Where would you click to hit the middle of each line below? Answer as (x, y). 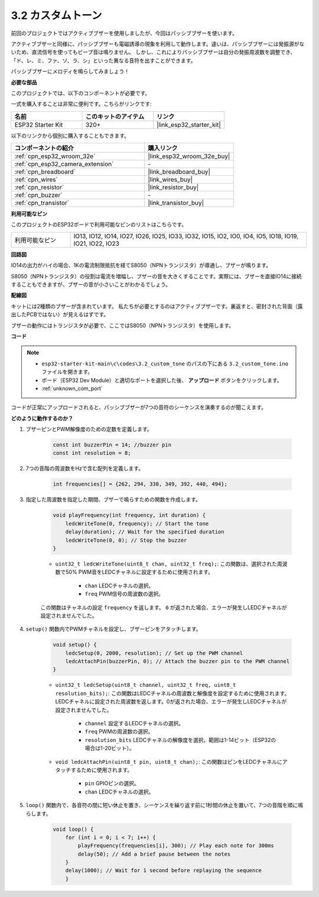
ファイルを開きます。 (67, 372)
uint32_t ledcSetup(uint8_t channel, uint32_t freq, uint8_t (146, 685)
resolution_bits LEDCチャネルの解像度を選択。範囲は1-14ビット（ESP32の (180, 740)
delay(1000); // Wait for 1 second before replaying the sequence (164, 871)
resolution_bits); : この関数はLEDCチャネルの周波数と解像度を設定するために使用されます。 (172, 693)
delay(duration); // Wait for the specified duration (145, 532)
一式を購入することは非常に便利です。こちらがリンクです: (81, 104)
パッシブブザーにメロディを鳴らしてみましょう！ (70, 72)
